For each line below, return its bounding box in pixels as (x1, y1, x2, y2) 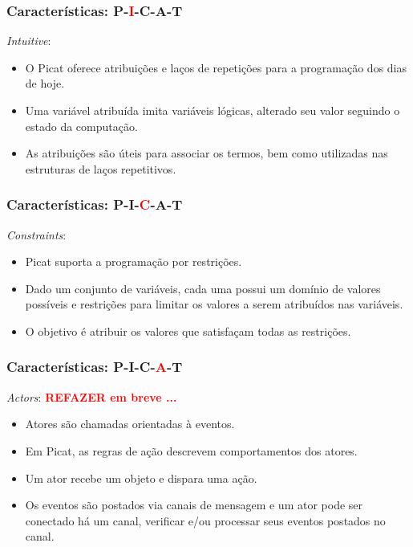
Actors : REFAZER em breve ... (6, 388, 177, 405)
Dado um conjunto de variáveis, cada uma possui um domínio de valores (25, 280, 381, 296)
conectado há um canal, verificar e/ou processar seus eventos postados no (25, 512, 386, 529)
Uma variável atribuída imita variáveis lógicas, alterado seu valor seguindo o (25, 102, 400, 118)
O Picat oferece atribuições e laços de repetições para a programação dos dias (25, 59, 407, 76)
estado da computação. (25, 117, 138, 134)
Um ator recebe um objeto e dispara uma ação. (25, 469, 257, 486)
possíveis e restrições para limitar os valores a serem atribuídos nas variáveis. (25, 296, 403, 312)
